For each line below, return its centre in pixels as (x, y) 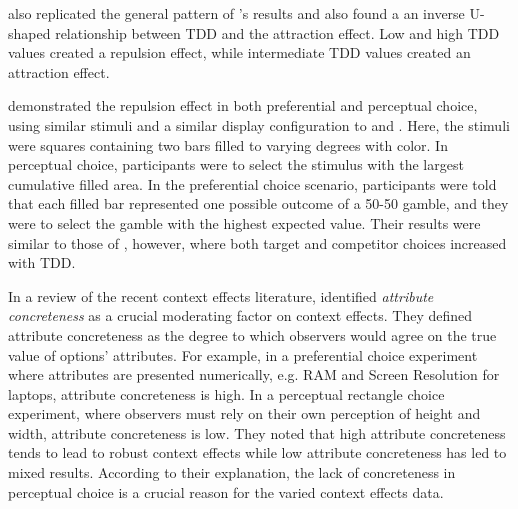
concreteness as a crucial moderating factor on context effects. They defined (240, 315)
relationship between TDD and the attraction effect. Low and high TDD (277, 32)
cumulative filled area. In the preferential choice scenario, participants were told (252, 183)
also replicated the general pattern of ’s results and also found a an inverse (236, 13)
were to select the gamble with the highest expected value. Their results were (244, 222)
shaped (29, 32)
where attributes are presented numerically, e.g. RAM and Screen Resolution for (254, 374)
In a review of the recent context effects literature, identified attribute (221, 295)
